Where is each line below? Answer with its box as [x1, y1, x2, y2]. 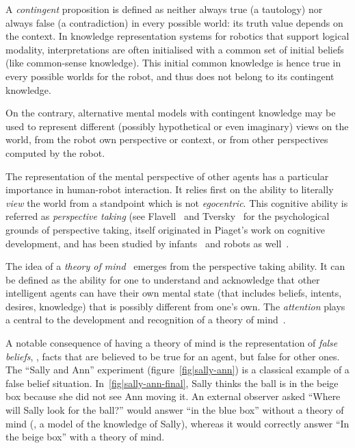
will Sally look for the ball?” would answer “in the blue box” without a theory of [5, 403, 344, 417]
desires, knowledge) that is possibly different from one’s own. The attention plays [5, 299, 345, 313]
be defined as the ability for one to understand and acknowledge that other [5, 272, 320, 286]
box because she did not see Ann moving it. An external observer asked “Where [5, 389, 341, 403]
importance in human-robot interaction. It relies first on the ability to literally [5, 182, 334, 197]
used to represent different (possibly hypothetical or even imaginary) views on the [5, 119, 349, 133]
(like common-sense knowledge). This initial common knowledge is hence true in [5, 55, 341, 70]
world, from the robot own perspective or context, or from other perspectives [5, 132, 328, 147]
